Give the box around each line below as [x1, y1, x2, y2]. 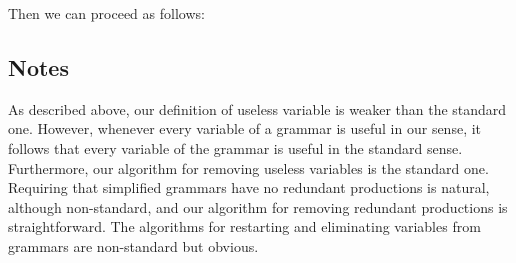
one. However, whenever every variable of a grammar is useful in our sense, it [8, 118, 482, 139]
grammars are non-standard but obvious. [8, 235, 259, 256]
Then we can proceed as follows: [8, 3, 205, 23]
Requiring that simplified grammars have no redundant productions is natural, [8, 177, 490, 198]
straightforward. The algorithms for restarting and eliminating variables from [8, 216, 481, 237]
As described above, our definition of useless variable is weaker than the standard [8, 98, 507, 119]
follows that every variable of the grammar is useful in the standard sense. [8, 137, 463, 158]
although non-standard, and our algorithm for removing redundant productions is [8, 196, 508, 217]
